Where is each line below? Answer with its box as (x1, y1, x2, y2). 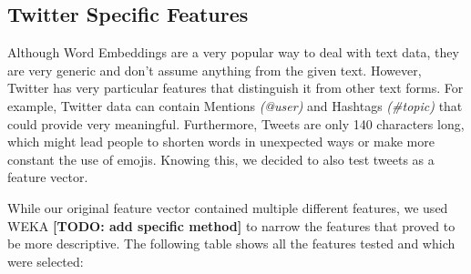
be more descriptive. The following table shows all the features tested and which (7, 234, 456, 253)
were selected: (7, 251, 84, 270)
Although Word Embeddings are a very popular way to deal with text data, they (7, 43, 459, 62)
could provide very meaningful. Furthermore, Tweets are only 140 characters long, (7, 114, 465, 133)
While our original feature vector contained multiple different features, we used (7, 198, 448, 217)
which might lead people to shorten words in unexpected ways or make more (7, 132, 435, 151)
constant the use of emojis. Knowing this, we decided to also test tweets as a (7, 149, 435, 168)
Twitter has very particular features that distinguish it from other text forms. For (7, 78, 464, 97)
